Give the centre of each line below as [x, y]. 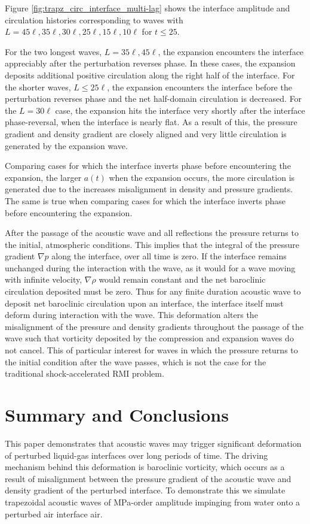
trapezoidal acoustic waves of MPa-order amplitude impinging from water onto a [153, 502]
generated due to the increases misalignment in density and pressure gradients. [149, 189]
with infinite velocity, [44, 279]
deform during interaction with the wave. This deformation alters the [131, 315]
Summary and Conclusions [117, 414]
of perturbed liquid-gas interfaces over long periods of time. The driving [136, 455]
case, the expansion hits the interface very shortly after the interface [180, 110]
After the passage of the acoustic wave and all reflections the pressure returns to [152, 233]
